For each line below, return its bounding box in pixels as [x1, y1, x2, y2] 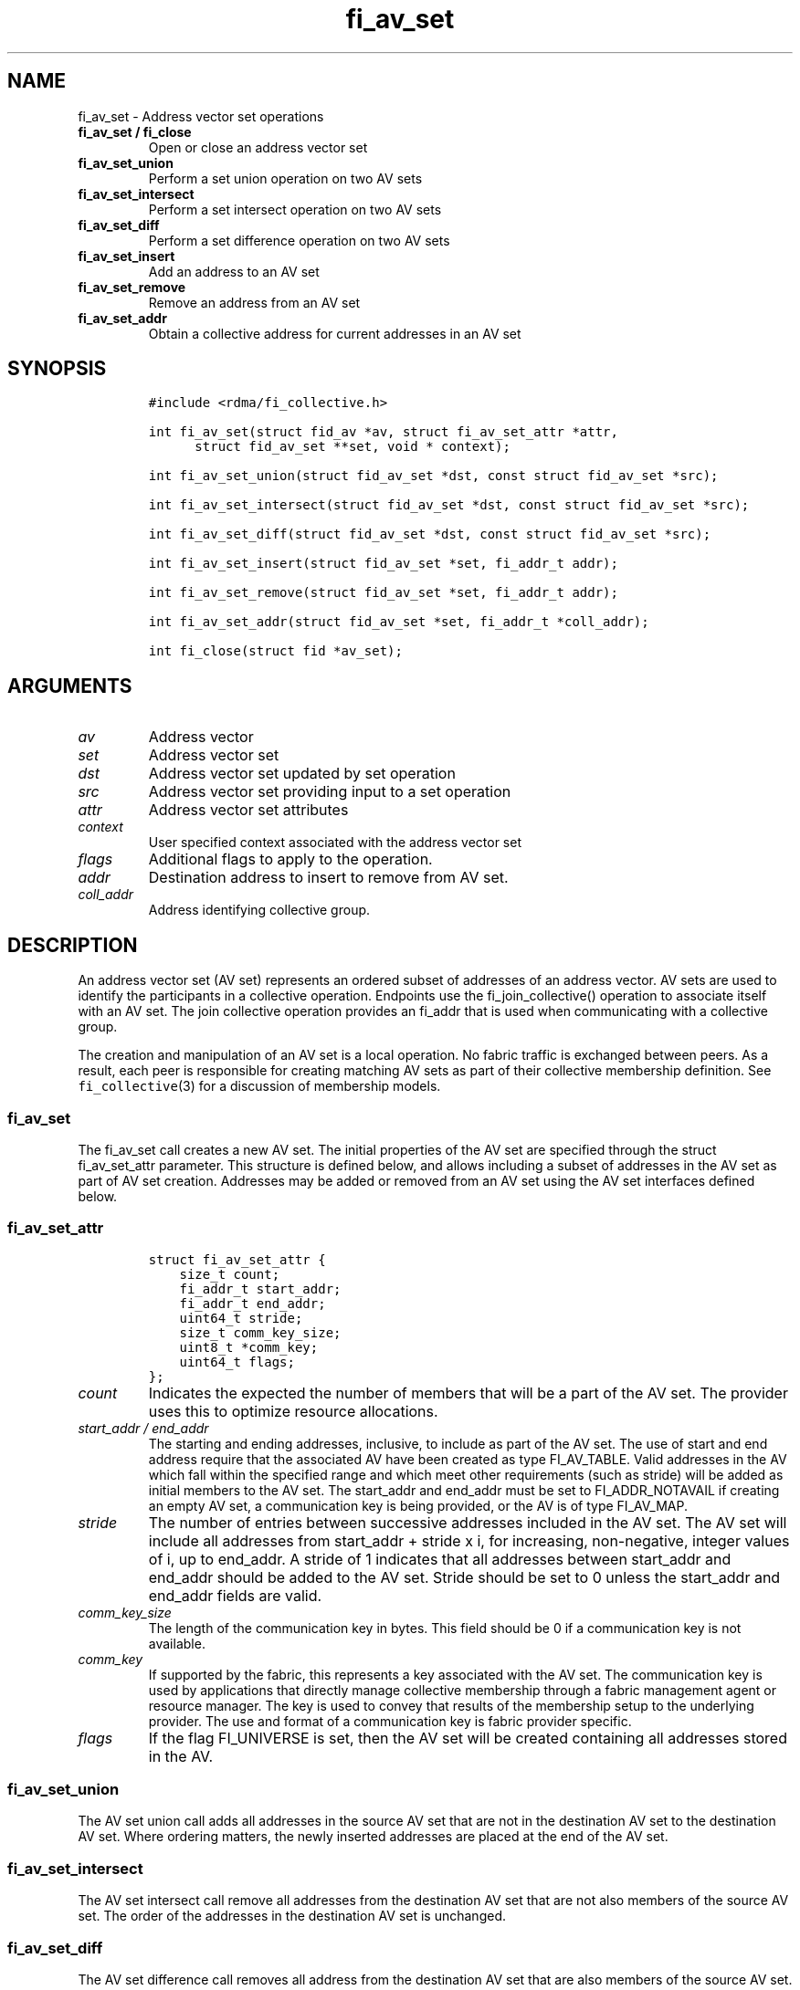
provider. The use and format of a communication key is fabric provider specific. [148, 1712, 632, 1729]
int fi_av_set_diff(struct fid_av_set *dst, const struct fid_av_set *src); [148, 527, 711, 542]
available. [148, 1635, 205, 1651]
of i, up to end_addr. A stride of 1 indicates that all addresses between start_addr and [148, 1549, 732, 1568]
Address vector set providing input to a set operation [148, 782, 511, 801]
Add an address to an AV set [148, 263, 320, 279]
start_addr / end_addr [78, 1419, 209, 1436]
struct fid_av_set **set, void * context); [195, 439, 511, 455]
